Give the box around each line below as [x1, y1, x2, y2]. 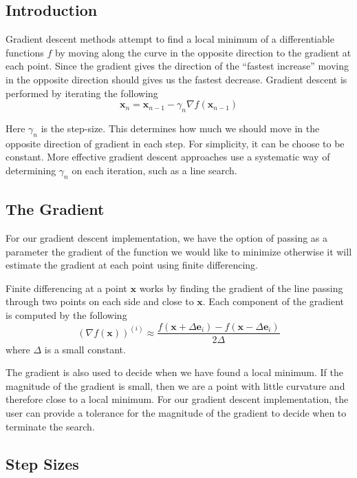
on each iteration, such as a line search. [72, 163, 237, 177]
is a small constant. [44, 342, 126, 356]
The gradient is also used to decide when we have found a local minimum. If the [6, 365, 344, 380]
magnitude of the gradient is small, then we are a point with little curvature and [6, 378, 345, 393]
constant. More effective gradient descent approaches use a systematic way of [6, 149, 330, 164]
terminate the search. [6, 419, 95, 433]
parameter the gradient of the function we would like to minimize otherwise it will [6, 244, 352, 258]
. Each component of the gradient [202, 294, 344, 309]
